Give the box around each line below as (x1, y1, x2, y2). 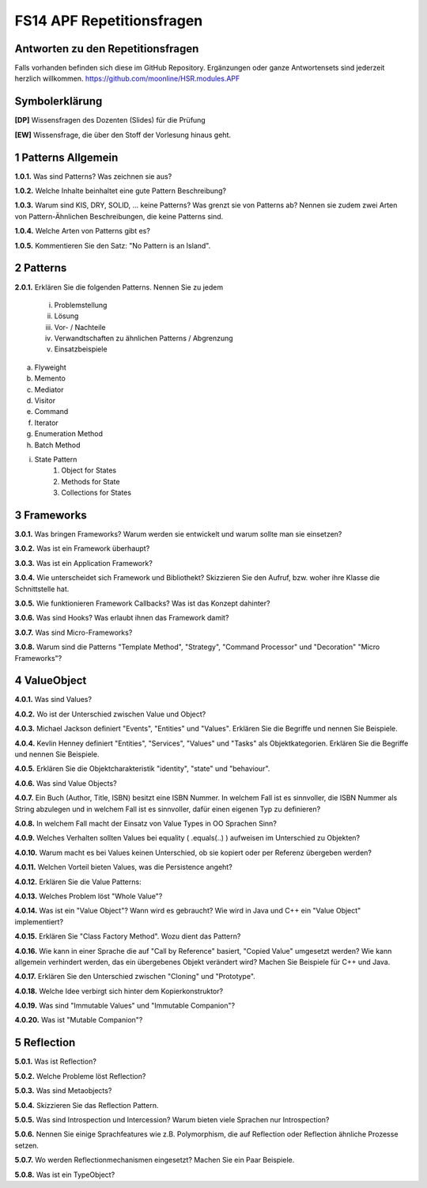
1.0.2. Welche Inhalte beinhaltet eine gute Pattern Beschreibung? (14, 186, 227, 195)
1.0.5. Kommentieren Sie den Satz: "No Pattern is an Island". (14, 241, 211, 250)
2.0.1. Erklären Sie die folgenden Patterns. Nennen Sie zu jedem (14, 282, 224, 292)
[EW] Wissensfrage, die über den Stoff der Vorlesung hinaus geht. (14, 130, 231, 139)
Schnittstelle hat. (14, 584, 70, 594)
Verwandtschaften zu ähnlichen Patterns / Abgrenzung (54, 333, 233, 343)
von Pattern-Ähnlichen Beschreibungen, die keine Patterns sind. (14, 211, 224, 221)
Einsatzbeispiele (54, 344, 108, 354)
